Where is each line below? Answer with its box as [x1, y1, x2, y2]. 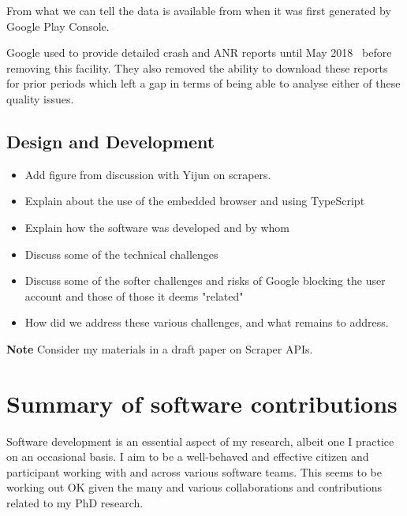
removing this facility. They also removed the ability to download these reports [6, 59, 388, 76]
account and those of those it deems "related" [24, 287, 244, 304]
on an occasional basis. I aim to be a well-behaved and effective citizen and [6, 448, 369, 465]
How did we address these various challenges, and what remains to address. [24, 314, 389, 331]
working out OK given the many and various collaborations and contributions [6, 479, 383, 495]
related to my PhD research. [6, 495, 144, 511]
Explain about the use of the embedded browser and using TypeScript [24, 193, 365, 209]
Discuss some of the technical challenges [24, 245, 218, 262]
